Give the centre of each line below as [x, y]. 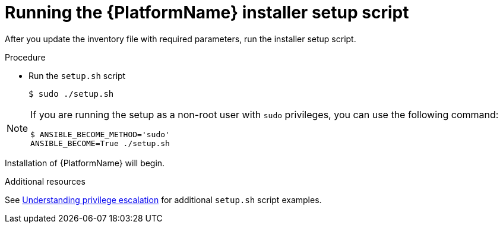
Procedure [25, 57]
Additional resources [45, 181]
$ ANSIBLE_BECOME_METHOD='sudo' [100, 134]
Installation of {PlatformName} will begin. [85, 163]
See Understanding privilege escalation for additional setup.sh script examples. [163, 199]
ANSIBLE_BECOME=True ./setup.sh [100, 143]
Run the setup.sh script [77, 75]
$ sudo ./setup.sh [71, 94]
